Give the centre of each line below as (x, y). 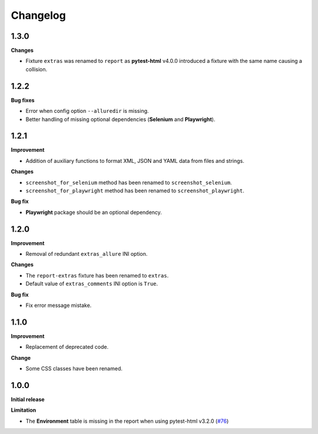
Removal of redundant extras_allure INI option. (87, 254)
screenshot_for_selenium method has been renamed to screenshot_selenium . (129, 182)
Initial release (28, 399)
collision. (37, 69)
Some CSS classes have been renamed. (74, 369)
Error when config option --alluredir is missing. (87, 111)
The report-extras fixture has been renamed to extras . (97, 275)
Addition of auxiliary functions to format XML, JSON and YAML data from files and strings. (135, 161)
